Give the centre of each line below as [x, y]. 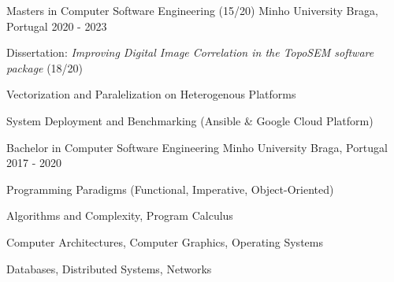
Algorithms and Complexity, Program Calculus [120, 215]
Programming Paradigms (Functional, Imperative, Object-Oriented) [170, 189]
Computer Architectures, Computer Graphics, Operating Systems [165, 241]
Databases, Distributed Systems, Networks [109, 268]
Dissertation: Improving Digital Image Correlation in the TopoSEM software [190, 52]
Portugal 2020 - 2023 [57, 26]
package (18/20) [45, 67]
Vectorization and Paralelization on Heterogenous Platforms [151, 94]
